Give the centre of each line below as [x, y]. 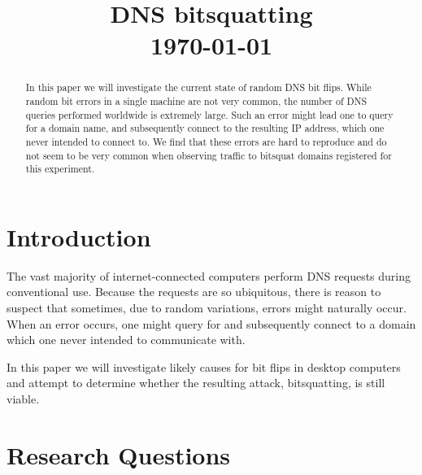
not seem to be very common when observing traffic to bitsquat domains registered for [209, 155]
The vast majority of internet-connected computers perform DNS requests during [209, 275]
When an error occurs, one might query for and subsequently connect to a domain [211, 323]
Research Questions [119, 454]
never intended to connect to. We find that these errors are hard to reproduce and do [206, 141]
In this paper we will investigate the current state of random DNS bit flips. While [198, 87]
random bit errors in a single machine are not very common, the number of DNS [196, 101]
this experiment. [60, 169]
